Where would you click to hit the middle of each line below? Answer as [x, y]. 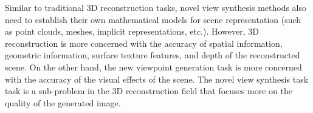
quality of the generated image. [63, 102]
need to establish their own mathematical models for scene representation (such [153, 19]
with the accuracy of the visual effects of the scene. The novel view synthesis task [157, 79]
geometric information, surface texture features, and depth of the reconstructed [153, 55]
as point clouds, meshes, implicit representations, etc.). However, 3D [132, 31]
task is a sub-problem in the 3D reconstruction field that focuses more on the [149, 91]
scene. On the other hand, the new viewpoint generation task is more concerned [153, 67]
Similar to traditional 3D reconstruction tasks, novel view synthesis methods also [156, 7]
